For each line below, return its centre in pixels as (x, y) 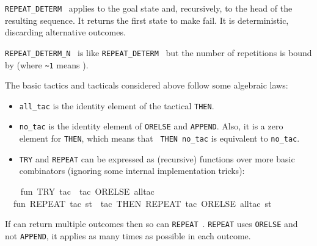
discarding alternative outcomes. (65, 32)
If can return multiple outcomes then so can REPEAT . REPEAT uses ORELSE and (151, 224)
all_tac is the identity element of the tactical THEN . (117, 105)
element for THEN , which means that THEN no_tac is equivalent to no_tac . (159, 138)
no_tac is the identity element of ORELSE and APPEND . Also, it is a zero (151, 126)
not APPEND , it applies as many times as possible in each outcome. (128, 235)
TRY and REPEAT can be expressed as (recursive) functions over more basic (157, 158)
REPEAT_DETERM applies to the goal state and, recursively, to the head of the (149, 8)
